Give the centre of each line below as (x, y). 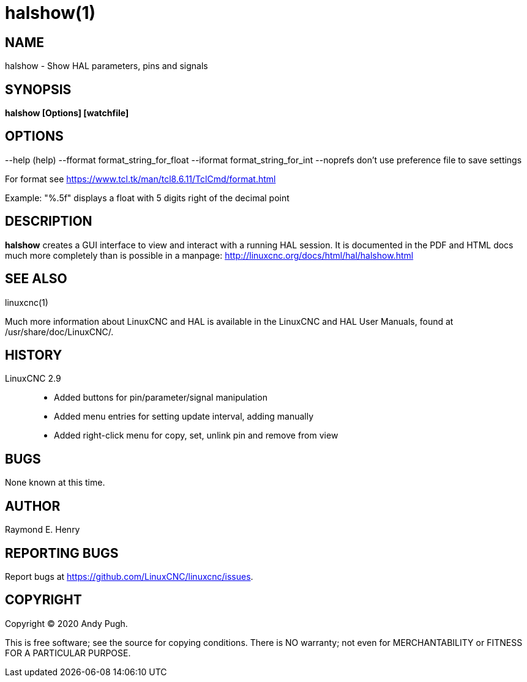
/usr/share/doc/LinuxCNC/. (59, 332)
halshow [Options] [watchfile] (67, 113)
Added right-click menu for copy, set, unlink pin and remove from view (196, 436)
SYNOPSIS (38, 89)
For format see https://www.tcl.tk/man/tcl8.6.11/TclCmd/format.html (140, 179)
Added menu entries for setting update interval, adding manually (184, 417)
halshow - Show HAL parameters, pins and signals (107, 66)
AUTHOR (33, 506)
